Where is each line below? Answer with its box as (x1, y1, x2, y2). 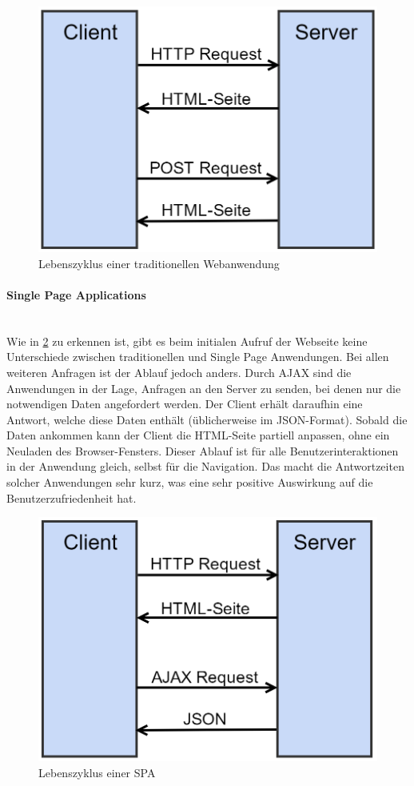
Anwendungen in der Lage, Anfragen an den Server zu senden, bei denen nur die (6, 379, 401, 396)
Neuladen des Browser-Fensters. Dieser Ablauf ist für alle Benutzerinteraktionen (6, 442, 399, 459)
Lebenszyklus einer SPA (38, 764, 156, 780)
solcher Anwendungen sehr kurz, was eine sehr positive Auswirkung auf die (6, 474, 373, 491)
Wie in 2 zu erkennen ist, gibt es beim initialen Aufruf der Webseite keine (6, 332, 368, 349)
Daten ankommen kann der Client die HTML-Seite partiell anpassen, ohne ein (6, 427, 390, 443)
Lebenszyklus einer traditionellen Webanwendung (38, 255, 280, 271)
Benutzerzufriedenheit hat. (6, 489, 137, 506)
